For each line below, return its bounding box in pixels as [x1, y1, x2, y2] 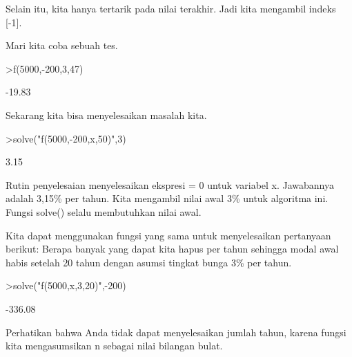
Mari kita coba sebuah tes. [6, 38, 118, 53]
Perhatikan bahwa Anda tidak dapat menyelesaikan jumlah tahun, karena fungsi [6, 324, 346, 339]
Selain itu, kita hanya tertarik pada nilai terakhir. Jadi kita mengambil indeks [6, 1, 336, 15]
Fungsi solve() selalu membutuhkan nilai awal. [6, 204, 202, 219]
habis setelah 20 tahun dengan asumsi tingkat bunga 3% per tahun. [6, 255, 292, 269]
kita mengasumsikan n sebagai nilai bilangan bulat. [6, 338, 223, 353]
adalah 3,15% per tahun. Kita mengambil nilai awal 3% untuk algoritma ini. [6, 191, 329, 205]
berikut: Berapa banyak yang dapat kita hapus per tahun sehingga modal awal [6, 241, 339, 256]
